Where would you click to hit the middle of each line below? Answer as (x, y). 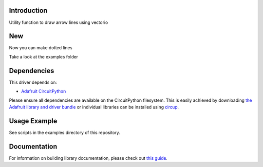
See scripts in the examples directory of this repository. (65, 132)
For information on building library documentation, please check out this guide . (88, 158)
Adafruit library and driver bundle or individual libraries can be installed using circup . (94, 107)
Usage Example (33, 121)
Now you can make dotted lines (41, 48)
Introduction (28, 10)
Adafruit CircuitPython (44, 91)
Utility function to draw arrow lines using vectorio (58, 22)
